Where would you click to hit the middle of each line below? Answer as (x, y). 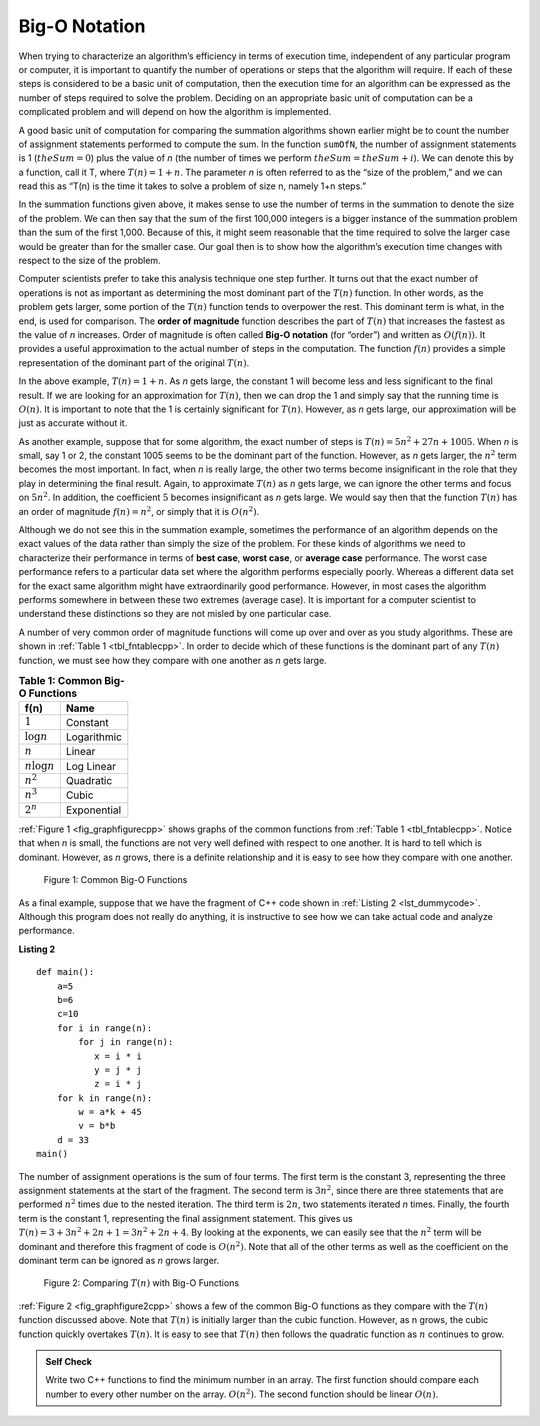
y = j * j (117, 1069)
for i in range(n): (104, 1028)
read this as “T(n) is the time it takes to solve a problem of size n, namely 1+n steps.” (192, 186)
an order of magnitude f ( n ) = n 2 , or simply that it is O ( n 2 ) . (139, 511)
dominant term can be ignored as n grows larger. (119, 1260)
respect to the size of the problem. (89, 261)
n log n (39, 765)
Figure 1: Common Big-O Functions (115, 880)
